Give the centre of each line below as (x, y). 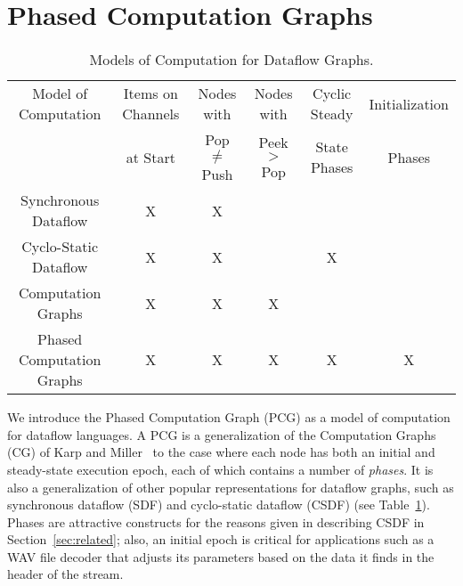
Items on (150, 94)
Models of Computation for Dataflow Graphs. (231, 60)
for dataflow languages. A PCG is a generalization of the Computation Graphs (222, 434)
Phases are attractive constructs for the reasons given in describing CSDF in (216, 521)
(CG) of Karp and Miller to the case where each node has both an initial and (221, 452)
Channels (151, 114)
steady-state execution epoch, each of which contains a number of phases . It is (220, 469)
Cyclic (332, 94)
